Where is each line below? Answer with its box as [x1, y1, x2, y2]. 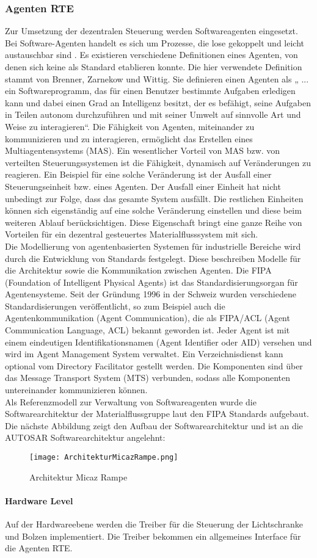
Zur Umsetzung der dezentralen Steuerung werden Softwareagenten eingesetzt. [5, 24, 298, 37]
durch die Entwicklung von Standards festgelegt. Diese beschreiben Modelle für [5, 252, 301, 264]
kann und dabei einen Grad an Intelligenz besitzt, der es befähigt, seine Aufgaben [5, 96, 311, 109]
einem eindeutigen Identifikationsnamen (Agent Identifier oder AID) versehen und [5, 335, 312, 348]
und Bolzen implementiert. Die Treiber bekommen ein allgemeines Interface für [5, 529, 301, 542]
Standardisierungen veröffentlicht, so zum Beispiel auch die [5, 299, 225, 312]
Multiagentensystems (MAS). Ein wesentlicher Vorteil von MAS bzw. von [5, 144, 280, 157]
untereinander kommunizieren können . [5, 383, 148, 396]
